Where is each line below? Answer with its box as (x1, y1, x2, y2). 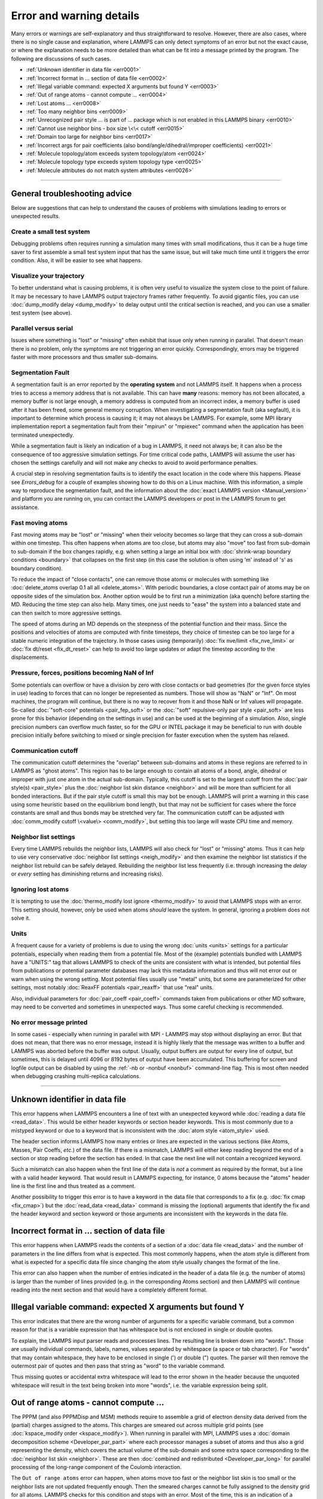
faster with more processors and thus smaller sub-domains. (11, 354, 159, 361)
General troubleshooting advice (11, 188, 132, 198)
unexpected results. (11, 213, 60, 220)
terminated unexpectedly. (11, 431, 74, 438)
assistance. (11, 504, 39, 511)
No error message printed (11, 1018, 88, 1027)
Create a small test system (11, 227, 90, 236)
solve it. (11, 914, 31, 922)
